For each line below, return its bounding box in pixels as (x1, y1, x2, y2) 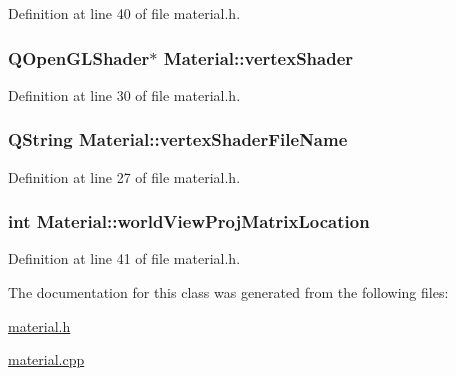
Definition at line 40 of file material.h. (8, 3, 241, 23)
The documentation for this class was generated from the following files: (8, 282, 449, 303)
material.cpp (8, 349, 85, 370)
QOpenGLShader (8, 45, 150, 70)
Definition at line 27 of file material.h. (8, 166, 241, 187)
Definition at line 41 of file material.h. (8, 248, 241, 269)
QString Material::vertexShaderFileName (8, 127, 348, 152)
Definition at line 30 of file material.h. (8, 84, 241, 105)
